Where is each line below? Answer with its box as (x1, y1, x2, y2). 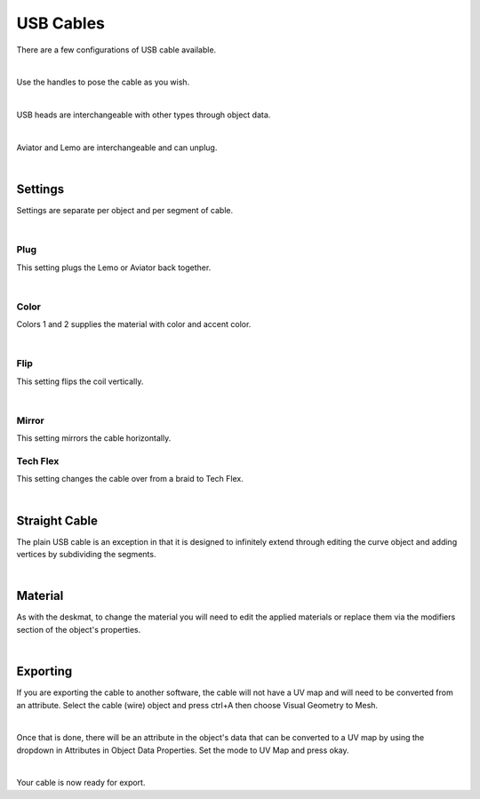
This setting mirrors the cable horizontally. (16, 433, 172, 443)
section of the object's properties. (16, 624, 141, 635)
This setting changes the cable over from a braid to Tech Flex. (16, 474, 244, 484)
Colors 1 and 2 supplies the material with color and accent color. (16, 319, 252, 330)
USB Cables (16, 13, 106, 33)
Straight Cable (16, 513, 98, 528)
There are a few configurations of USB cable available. (16, 44, 217, 55)
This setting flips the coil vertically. (16, 376, 144, 387)
